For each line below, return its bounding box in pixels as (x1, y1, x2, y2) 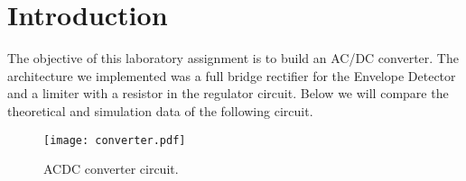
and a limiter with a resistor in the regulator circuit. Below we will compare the (7, 84, 449, 103)
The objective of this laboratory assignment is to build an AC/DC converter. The (7, 49, 459, 68)
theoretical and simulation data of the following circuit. (7, 101, 313, 120)
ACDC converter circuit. (43, 159, 179, 178)
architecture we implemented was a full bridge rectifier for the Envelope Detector (7, 66, 456, 85)
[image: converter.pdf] (43, 133, 186, 147)
